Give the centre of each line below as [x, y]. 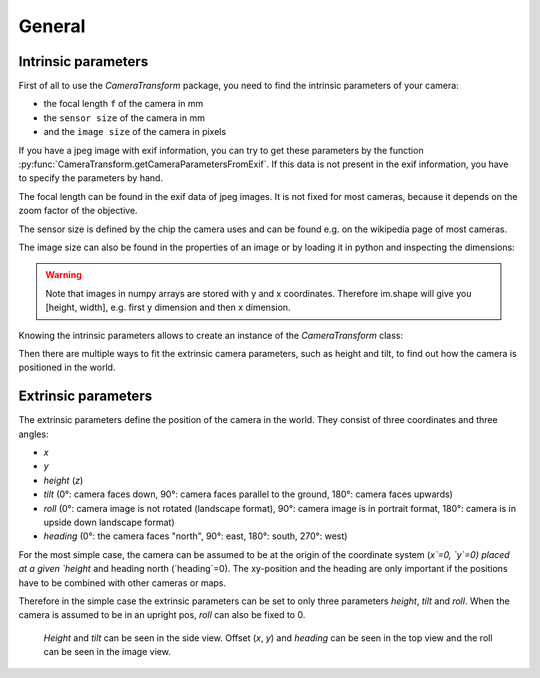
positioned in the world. [67, 367]
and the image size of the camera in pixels [135, 132]
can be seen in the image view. [107, 652]
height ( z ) [63, 480]
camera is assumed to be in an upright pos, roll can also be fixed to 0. [162, 615]
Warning [63, 275]
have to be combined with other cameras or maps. [122, 582]
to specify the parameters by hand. [91, 178]
